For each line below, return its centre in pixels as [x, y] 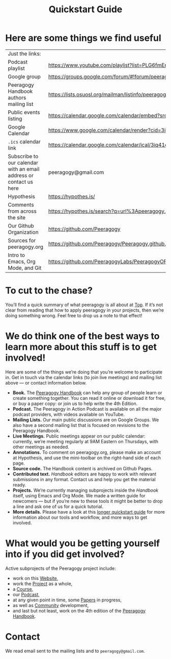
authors [17, 97]
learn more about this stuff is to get [81, 347]
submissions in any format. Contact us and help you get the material [84, 479]
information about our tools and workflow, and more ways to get [80, 517]
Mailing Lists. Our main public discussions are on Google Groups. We [86, 420]
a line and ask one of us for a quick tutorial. [58, 506]
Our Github [21, 225]
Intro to [17, 255]
